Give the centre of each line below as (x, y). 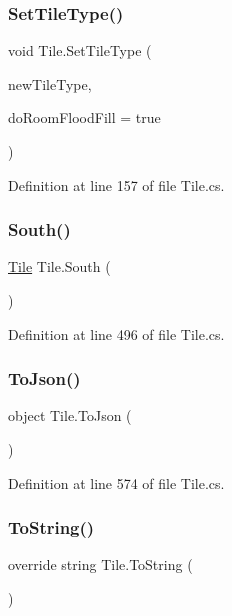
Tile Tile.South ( (59, 266)
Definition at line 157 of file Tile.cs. (116, 184)
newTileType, (50, 83)
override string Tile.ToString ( (100, 564)
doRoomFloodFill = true (84, 117)
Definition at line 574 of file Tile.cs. (116, 482)
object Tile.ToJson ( (70, 415)
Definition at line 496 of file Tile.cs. (116, 333)
